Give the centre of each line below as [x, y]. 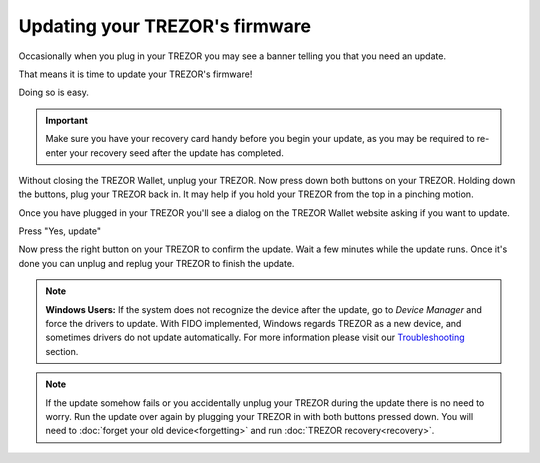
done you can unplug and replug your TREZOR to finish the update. [156, 263]
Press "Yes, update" [60, 231]
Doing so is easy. [53, 92]
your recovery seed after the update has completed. [176, 152]
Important [67, 120]
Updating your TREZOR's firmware [165, 26]
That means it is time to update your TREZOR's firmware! [135, 74]
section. [62, 351]
